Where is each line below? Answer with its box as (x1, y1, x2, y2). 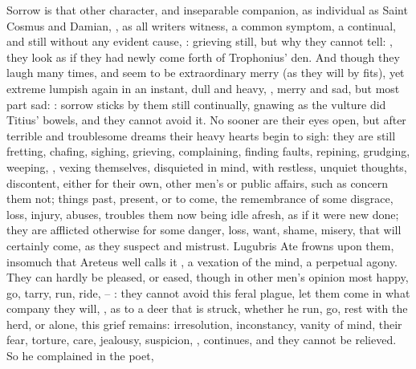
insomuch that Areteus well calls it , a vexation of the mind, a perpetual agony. (6, 253, 398, 270)
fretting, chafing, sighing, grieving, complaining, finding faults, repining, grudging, (6, 143, 410, 160)
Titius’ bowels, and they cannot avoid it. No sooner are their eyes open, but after (6, 112, 406, 128)
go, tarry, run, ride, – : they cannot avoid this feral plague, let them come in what (6, 284, 410, 301)
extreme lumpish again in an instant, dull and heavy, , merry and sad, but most (6, 79, 400, 96)
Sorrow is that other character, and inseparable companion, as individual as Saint (6, 2, 408, 18)
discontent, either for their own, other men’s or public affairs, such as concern (6, 174, 389, 191)
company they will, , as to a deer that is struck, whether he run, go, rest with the (6, 300, 408, 317)
